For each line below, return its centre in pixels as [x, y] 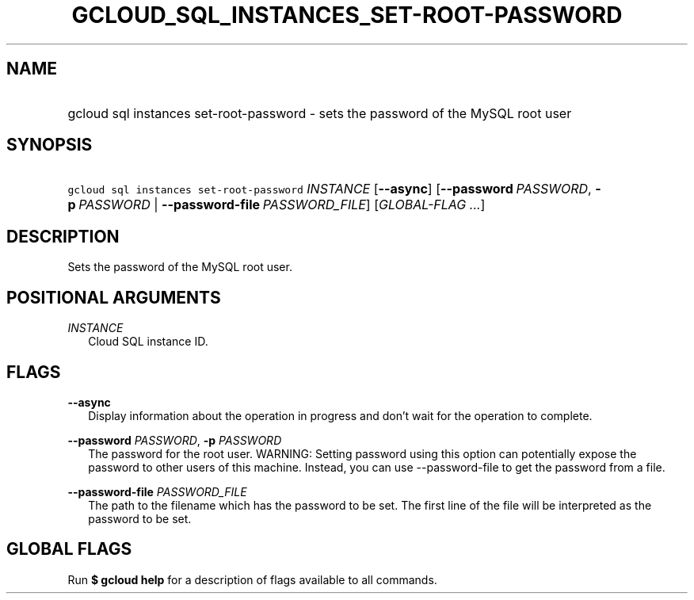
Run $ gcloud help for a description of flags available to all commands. [252, 579]
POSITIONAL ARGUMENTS [114, 297]
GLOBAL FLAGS [69, 549]
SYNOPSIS [50, 145]
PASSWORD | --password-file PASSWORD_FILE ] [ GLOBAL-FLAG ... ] [282, 205]
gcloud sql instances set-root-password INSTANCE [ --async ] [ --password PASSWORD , [330, 189]
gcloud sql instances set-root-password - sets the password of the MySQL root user [320, 113]
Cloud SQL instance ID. [148, 342]
